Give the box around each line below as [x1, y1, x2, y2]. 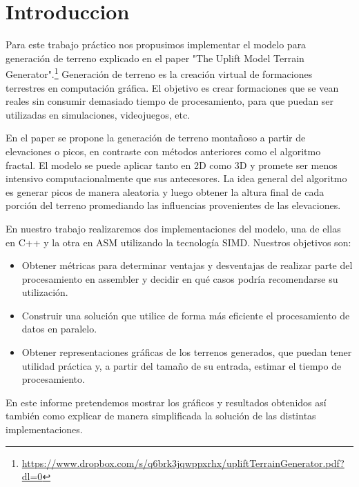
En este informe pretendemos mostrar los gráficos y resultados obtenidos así [6, 395, 327, 409]
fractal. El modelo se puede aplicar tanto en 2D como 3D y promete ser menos [6, 157, 338, 172]
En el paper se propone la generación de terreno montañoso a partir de [6, 130, 306, 145]
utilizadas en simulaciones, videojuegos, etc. [6, 107, 191, 121]
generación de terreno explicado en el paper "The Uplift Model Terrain [6, 50, 304, 65]
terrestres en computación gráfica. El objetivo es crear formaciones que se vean [6, 80, 339, 95]
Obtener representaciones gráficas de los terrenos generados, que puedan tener [21, 345, 352, 359]
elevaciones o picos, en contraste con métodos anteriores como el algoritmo [6, 143, 321, 158]
